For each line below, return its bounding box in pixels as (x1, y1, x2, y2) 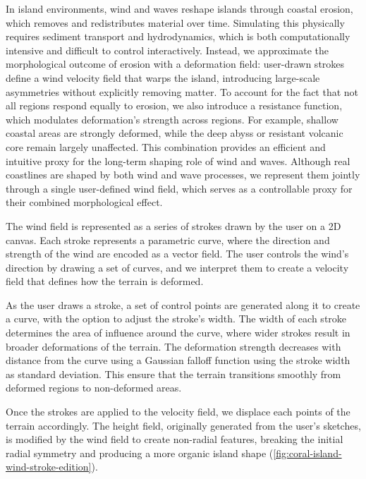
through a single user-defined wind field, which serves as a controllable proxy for (6, 181, 353, 195)
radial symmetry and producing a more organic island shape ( (6, 445, 274, 460)
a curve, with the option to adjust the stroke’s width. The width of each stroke (6, 311, 347, 326)
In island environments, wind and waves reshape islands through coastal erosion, (6, 1, 353, 16)
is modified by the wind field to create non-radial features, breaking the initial (6, 432, 343, 447)
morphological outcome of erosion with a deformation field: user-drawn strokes (6, 56, 345, 71)
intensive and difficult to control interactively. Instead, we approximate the (6, 42, 329, 57)
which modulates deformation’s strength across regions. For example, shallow (6, 111, 338, 126)
